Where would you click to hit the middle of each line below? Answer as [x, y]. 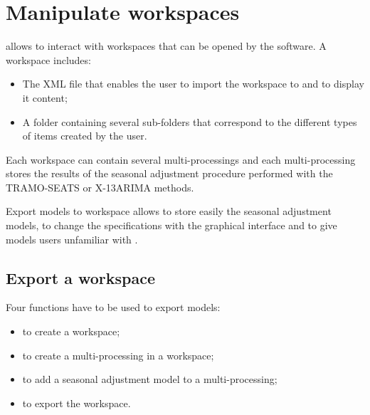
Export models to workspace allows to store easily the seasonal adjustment [169, 211]
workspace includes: [48, 59]
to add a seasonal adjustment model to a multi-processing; [150, 379]
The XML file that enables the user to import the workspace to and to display [193, 84]
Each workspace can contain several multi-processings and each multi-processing [181, 159]
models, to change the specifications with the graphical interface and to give [171, 225]
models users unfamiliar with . [72, 239]
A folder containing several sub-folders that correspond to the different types [190, 121]
